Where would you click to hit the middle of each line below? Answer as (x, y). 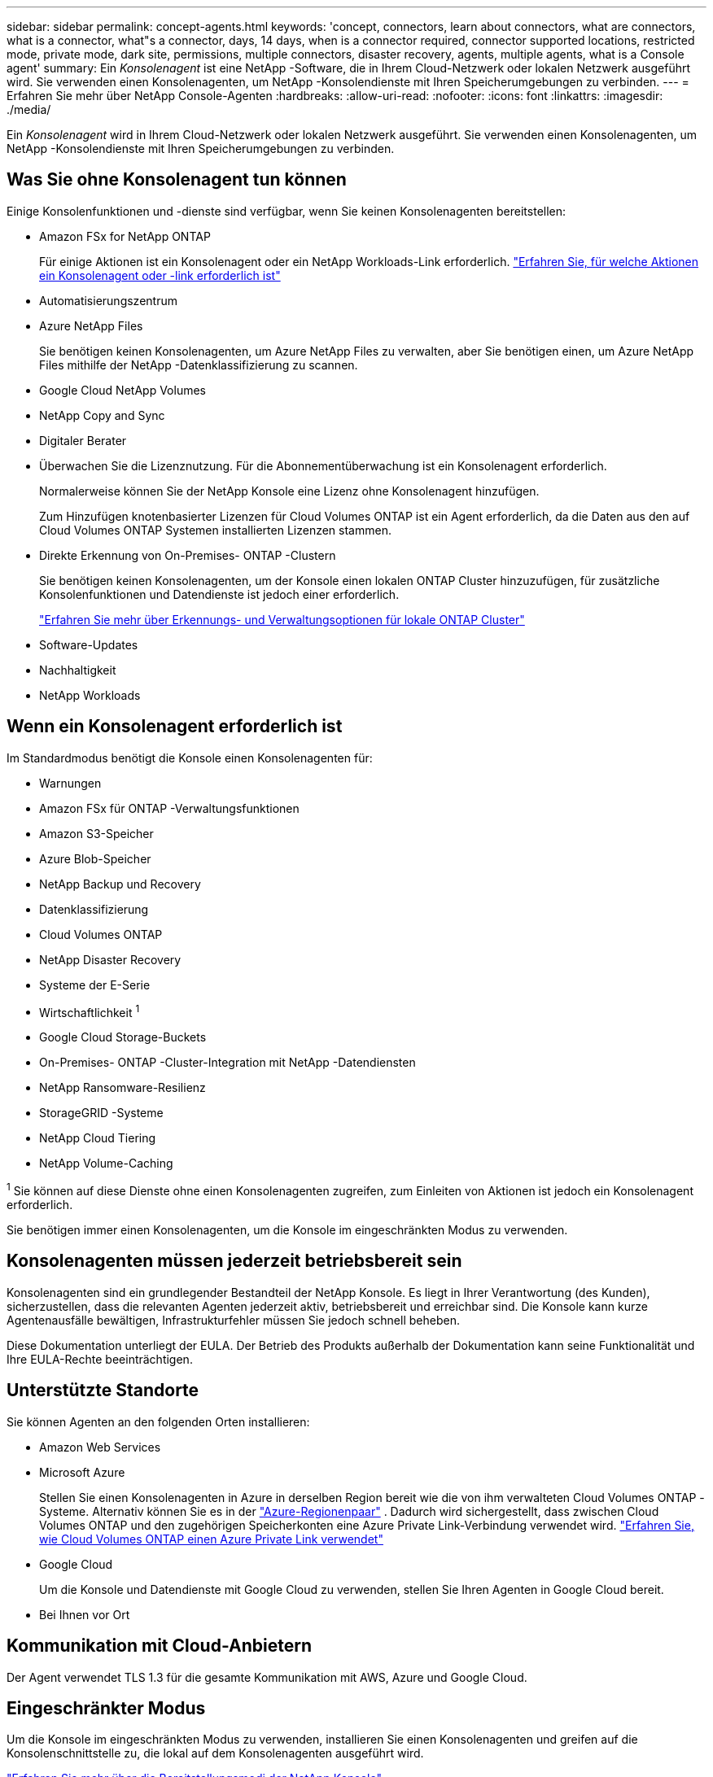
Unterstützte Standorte (103, 1391)
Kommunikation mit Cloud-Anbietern (160, 1646)
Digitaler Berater (83, 440)
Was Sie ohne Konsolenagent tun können (177, 180)
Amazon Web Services (100, 1447)
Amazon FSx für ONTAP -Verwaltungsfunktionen (169, 808)
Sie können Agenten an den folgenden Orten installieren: (158, 1421)
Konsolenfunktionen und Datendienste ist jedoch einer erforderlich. (219, 594)
